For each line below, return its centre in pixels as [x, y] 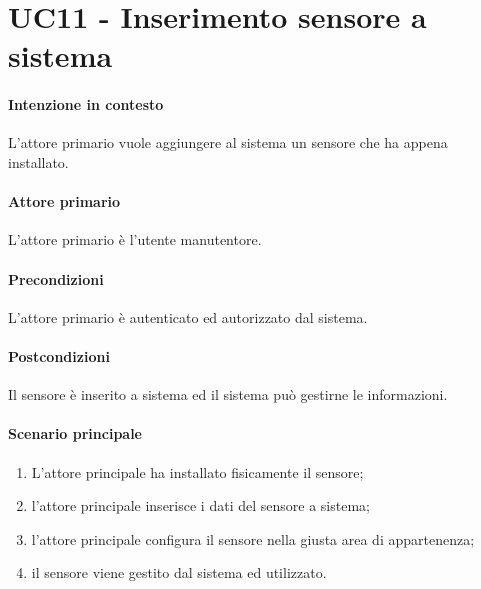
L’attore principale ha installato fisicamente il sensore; [197, 471]
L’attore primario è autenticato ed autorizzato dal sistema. [188, 316]
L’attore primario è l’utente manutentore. [135, 239]
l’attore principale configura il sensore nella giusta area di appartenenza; [253, 538]
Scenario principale [75, 433]
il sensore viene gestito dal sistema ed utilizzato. [179, 572]
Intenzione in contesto [86, 104]
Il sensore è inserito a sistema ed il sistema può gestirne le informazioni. [228, 394]
